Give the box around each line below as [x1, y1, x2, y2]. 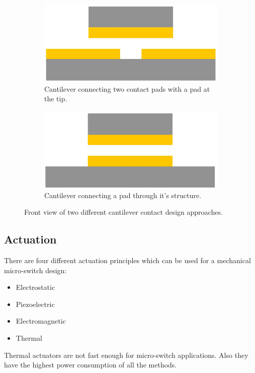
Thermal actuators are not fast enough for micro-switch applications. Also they [4, 349, 248, 360]
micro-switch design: [4, 265, 67, 275]
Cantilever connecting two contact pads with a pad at [44, 83, 210, 94]
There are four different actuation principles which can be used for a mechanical [4, 255, 251, 265]
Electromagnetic [16, 316, 66, 326]
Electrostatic [16, 282, 55, 292]
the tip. [44, 93, 67, 104]
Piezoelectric [16, 298, 55, 309]
